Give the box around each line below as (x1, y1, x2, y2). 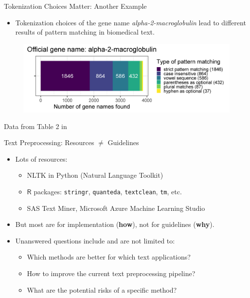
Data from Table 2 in (4, 121, 67, 131)
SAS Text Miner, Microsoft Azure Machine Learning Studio (27, 203, 205, 213)
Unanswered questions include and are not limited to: (15, 235, 175, 245)
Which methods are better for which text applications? (27, 252, 191, 262)
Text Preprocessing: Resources (4, 137, 94, 148)
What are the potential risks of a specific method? (27, 284, 177, 295)
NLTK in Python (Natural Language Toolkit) (27, 170, 163, 180)
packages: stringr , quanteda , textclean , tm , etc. (34, 186, 182, 196)
